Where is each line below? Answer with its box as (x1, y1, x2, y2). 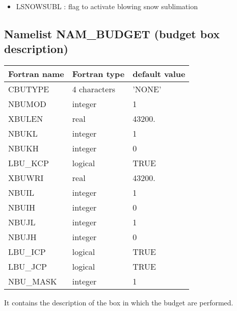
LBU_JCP (8, 261, 47, 273)
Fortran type (72, 68, 125, 80)
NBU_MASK (8, 275, 57, 288)
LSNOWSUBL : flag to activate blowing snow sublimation (16, 1, 198, 11)
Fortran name (8, 68, 64, 80)
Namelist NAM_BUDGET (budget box (4, 25, 220, 41)
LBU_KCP (8, 157, 49, 169)
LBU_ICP (8, 246, 46, 258)
